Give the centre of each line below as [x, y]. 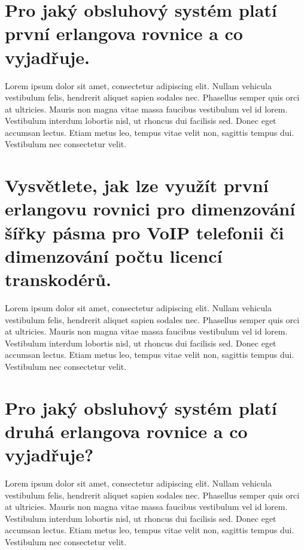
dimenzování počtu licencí [114, 255]
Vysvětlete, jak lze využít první [137, 185]
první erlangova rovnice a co [124, 33]
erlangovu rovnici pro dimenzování [150, 209]
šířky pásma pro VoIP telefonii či [145, 232]
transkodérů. [58, 279]
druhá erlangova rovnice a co [126, 431]
